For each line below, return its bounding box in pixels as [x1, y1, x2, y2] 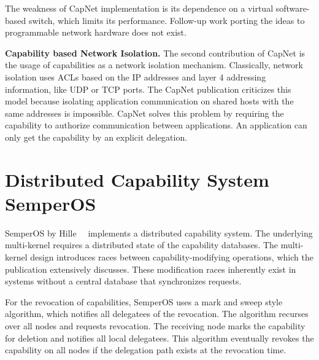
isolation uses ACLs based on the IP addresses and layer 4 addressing [5, 70, 266, 83]
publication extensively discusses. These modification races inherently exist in [5, 262, 296, 275]
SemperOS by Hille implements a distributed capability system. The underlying [5, 226, 313, 239]
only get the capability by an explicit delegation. [5, 130, 188, 143]
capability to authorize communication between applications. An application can [5, 119, 307, 131]
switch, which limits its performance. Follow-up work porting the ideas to [28, 14, 305, 26]
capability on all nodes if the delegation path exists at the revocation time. [5, 343, 286, 356]
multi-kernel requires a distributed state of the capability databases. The [5, 238, 279, 251]
